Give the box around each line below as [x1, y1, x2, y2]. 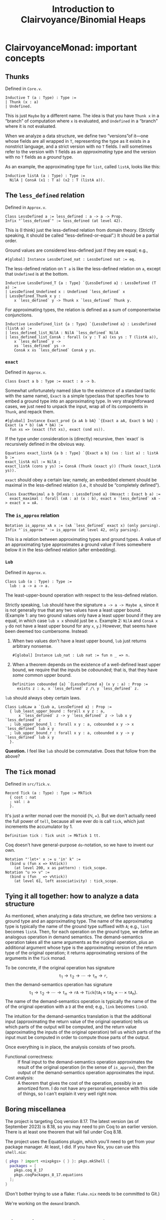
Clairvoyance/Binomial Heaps [20, 14, 146, 25]
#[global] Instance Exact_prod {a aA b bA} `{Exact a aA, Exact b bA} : [5, 418, 159, 423]
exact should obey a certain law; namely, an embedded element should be [5, 477, 157, 483]
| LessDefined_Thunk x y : [5, 294, 61, 299]
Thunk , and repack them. [5, 409, 55, 415]
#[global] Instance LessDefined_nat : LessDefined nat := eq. [5, 257, 136, 262]
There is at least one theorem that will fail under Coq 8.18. [5, 1128, 122, 1135]
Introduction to [52, 3, 115, 15]
